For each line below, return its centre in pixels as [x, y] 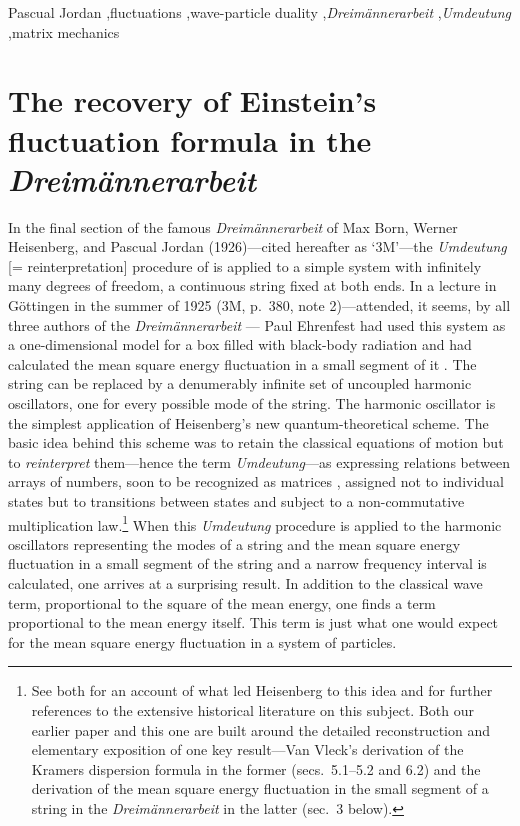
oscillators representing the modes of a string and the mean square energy [234, 543]
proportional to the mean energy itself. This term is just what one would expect [253, 622]
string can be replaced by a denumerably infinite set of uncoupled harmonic [240, 383]
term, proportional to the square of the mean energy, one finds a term [222, 602]
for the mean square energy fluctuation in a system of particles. [202, 641]
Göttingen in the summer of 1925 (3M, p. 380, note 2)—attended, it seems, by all [259, 305]
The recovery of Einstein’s [192, 100]
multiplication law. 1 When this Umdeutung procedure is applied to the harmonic [255, 523]
